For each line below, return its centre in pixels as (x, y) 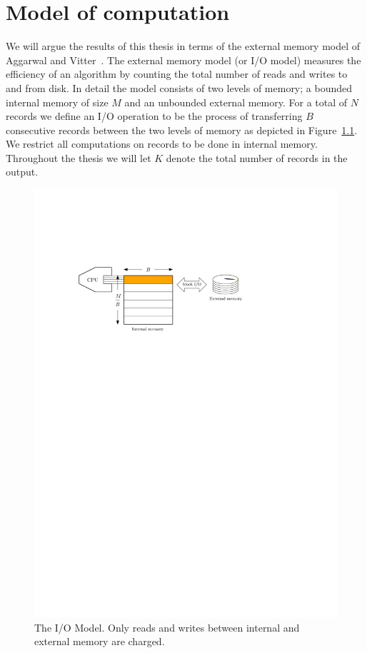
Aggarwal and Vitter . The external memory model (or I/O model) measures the (183, 60)
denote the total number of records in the (257, 157)
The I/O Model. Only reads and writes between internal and (167, 627)
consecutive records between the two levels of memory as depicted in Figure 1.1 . (182, 130)
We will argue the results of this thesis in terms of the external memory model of (183, 46)
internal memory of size (57, 102)
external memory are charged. (100, 641)
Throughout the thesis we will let (79, 157)
